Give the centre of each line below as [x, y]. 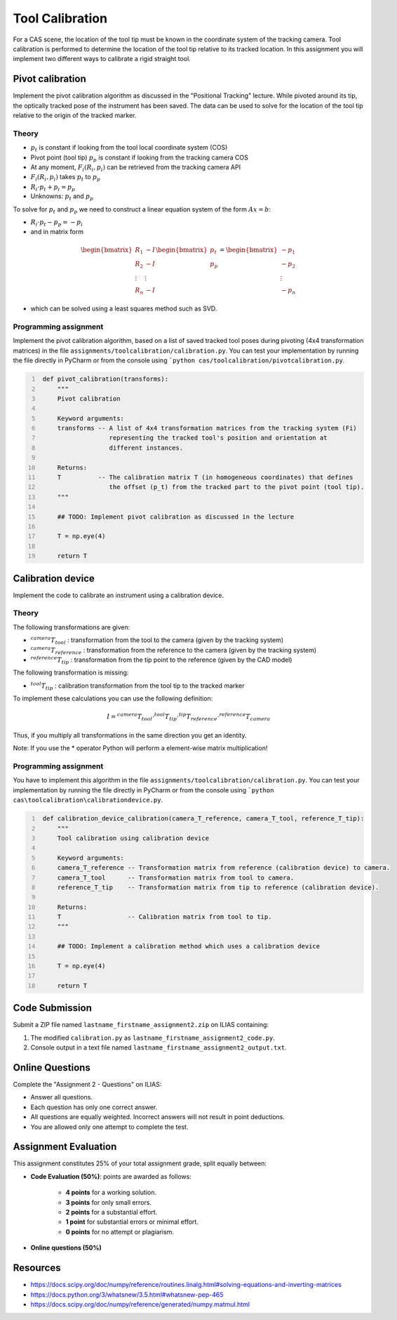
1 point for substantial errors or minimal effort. [132, 1222]
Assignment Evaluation [65, 1147]
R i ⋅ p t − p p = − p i [57, 223]
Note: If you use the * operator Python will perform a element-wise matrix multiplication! [140, 748]
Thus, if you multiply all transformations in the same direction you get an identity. [130, 735]
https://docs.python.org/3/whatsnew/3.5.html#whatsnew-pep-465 [127, 1294]
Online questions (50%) [66, 1248]
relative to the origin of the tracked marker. [75, 115]
